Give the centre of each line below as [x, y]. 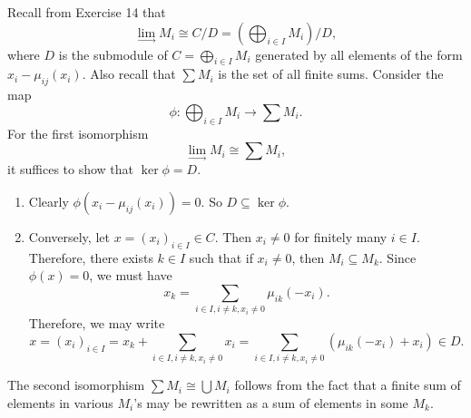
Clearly [49, 201]
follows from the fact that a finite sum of [348, 385]
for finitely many [341, 236]
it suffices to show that [71, 169]
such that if [221, 257]
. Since [397, 257]
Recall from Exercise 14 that [87, 12]
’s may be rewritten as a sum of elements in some [271, 402]
